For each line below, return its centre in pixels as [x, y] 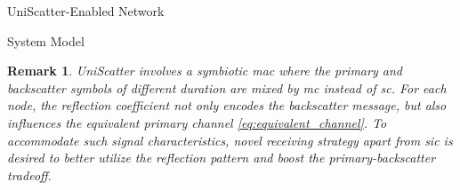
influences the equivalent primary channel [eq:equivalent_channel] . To [197, 122]
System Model [46, 40]
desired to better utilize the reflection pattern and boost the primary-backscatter [222, 158]
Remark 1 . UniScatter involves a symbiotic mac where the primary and [205, 71]
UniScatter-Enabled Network [86, 11]
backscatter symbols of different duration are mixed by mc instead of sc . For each [227, 87]
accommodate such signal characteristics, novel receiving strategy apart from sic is [230, 140]
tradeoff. [29, 174]
